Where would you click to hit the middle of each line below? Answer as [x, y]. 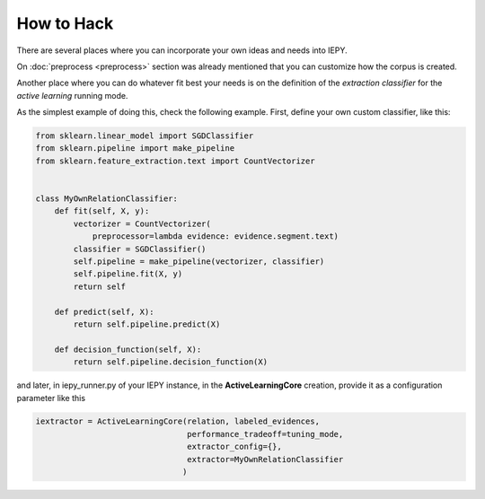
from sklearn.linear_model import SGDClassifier [145, 136]
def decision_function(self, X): [128, 349]
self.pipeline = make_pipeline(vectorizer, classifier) [199, 262]
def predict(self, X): [104, 311]
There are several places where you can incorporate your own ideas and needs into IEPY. [182, 50]
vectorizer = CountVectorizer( [142, 223]
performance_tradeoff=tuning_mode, [265, 434]
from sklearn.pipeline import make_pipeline [135, 149]
